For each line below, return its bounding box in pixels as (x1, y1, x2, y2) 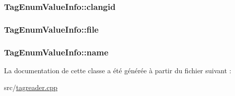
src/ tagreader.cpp (4, 82, 58, 92)
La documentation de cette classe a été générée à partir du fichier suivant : (4, 65, 232, 75)
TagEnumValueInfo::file (4, 23, 99, 35)
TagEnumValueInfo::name (4, 46, 109, 58)
